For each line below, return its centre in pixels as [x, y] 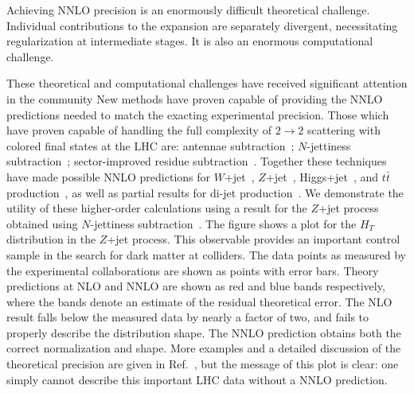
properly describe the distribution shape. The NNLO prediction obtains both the [204, 332]
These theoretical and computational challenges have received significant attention [207, 83]
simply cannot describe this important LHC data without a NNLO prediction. [197, 379]
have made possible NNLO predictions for [109, 176]
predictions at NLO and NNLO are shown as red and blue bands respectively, [196, 286]
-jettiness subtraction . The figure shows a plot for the [223, 223]
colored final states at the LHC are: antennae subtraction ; [150, 145]
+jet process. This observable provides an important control [254, 239]
